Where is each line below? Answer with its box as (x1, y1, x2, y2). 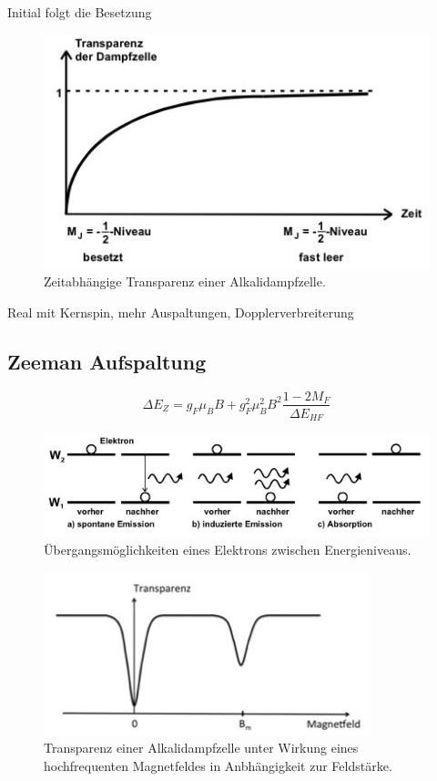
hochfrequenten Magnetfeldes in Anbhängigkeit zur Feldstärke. (44, 755, 392, 775)
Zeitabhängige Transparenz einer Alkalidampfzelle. (44, 272, 326, 291)
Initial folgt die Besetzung (7, 3, 152, 21)
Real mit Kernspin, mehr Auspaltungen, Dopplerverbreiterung (7, 302, 354, 321)
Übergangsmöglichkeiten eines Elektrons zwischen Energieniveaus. (44, 539, 412, 558)
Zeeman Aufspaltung (7, 347, 207, 375)
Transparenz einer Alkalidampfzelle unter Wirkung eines (44, 738, 359, 757)
